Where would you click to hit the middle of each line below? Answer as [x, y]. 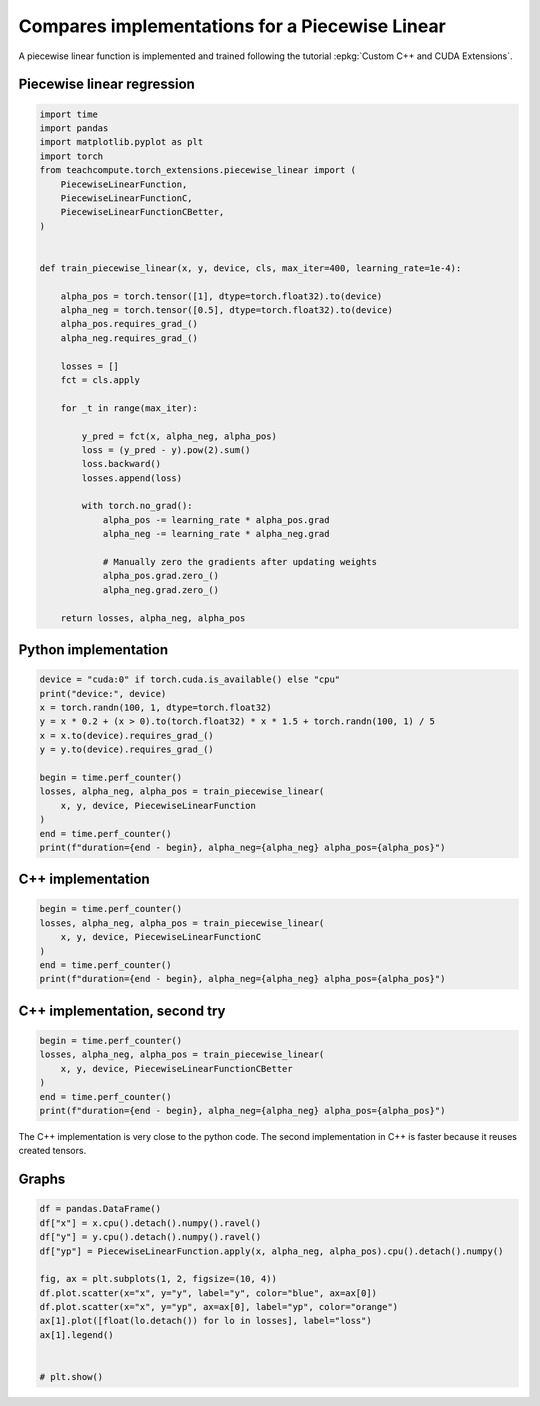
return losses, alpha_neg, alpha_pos [153, 618]
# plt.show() [71, 1377]
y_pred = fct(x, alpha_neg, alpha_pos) [179, 436]
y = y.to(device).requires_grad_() [126, 749]
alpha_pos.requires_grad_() [129, 324]
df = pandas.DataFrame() [100, 1209]
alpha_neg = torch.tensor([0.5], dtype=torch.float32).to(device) [227, 310]
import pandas [74, 128]
